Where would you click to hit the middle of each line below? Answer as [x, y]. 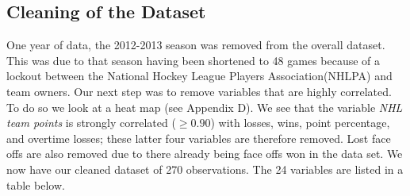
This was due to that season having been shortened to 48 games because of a [194, 60]
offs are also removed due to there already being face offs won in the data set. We [205, 154]
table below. [36, 184]
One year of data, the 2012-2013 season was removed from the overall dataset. [196, 45]
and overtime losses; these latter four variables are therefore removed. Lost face [199, 138]
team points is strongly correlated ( [91, 123]
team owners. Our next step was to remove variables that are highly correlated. [199, 91]
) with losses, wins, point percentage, [300, 123]
